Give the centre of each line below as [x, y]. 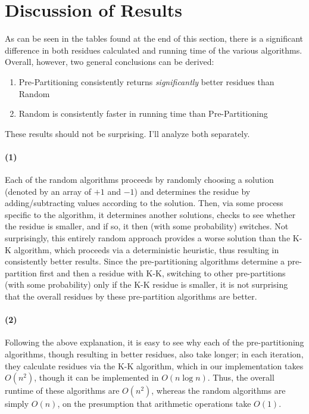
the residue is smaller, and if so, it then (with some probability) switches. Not [147, 226]
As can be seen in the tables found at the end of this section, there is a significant [154, 38]
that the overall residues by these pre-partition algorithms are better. [131, 296]
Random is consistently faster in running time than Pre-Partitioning [143, 113]
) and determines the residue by [192, 191]
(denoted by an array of [48, 191]
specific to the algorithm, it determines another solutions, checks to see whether [150, 214]
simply [17, 404]
